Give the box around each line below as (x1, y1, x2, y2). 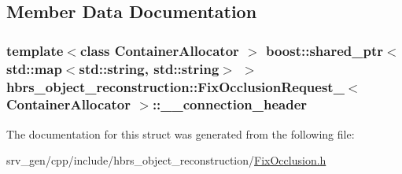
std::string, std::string (79, 58, 219, 78)
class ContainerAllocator (79, 40, 239, 60)
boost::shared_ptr (265, 40, 384, 60)
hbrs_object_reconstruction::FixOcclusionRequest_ (6, 76, 345, 96)
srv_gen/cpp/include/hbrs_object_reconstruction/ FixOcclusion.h (6, 152, 326, 168)
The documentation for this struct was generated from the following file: (6, 125, 355, 142)
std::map (6, 58, 62, 78)
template (6, 40, 64, 60)
